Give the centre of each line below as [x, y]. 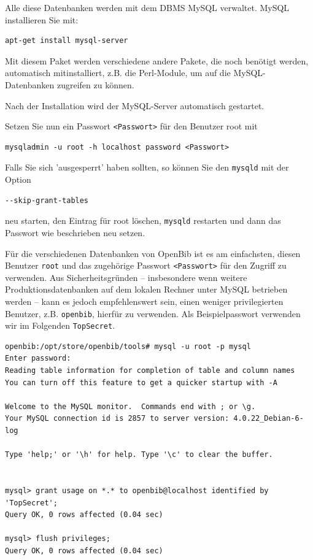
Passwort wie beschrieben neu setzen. [75, 232]
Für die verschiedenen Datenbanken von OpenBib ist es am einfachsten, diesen [153, 253]
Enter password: [38, 359]
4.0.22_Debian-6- [269, 419]
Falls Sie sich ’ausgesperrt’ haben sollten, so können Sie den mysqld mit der [147, 167]
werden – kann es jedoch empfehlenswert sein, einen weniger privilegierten [144, 301]
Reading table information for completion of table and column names [150, 371]
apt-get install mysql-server [67, 41]
